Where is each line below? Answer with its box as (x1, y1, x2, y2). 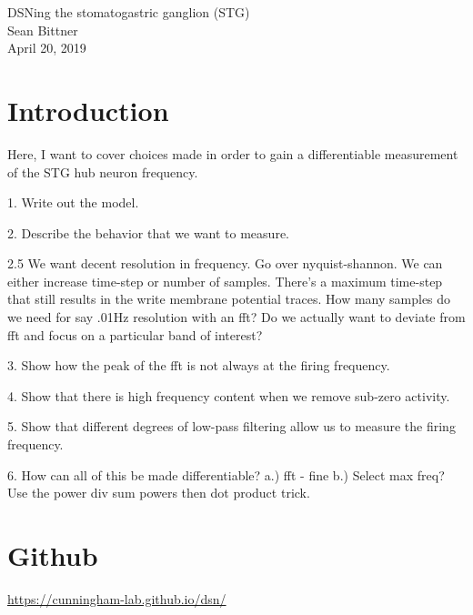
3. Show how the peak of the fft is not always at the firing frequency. (7, 356, 390, 375)
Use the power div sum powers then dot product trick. (7, 483, 310, 502)
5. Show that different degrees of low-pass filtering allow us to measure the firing (7, 417, 456, 436)
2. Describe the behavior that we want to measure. (7, 223, 289, 242)
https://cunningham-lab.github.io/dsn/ (7, 589, 226, 608)
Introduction (7, 91, 169, 128)
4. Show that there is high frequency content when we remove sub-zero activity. (7, 386, 450, 405)
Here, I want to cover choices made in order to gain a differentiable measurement (7, 144, 458, 163)
